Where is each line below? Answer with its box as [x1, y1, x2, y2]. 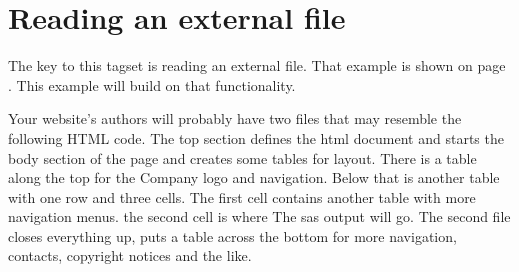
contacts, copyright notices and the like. [8, 245, 252, 266]
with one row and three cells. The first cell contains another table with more [8, 186, 476, 207]
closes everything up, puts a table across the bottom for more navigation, [8, 225, 457, 246]
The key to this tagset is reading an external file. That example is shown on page [8, 55, 506, 76]
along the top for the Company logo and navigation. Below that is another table [8, 167, 500, 188]
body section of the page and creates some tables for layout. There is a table [8, 147, 477, 168]
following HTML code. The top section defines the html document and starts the [8, 127, 504, 148]
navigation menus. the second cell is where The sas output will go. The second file [8, 206, 511, 227]
